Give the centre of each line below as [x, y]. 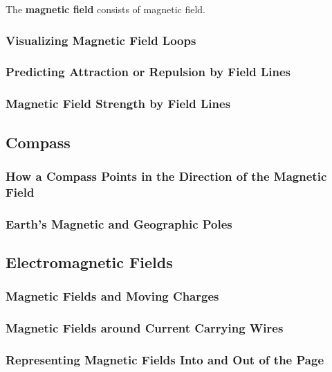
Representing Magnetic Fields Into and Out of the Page [165, 359]
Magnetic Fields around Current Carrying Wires [145, 328]
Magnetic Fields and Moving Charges [112, 296]
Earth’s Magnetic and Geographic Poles [119, 223]
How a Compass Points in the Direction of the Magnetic [166, 176]
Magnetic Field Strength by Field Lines [118, 104]
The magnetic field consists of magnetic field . [105, 9]
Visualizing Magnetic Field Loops [101, 40]
